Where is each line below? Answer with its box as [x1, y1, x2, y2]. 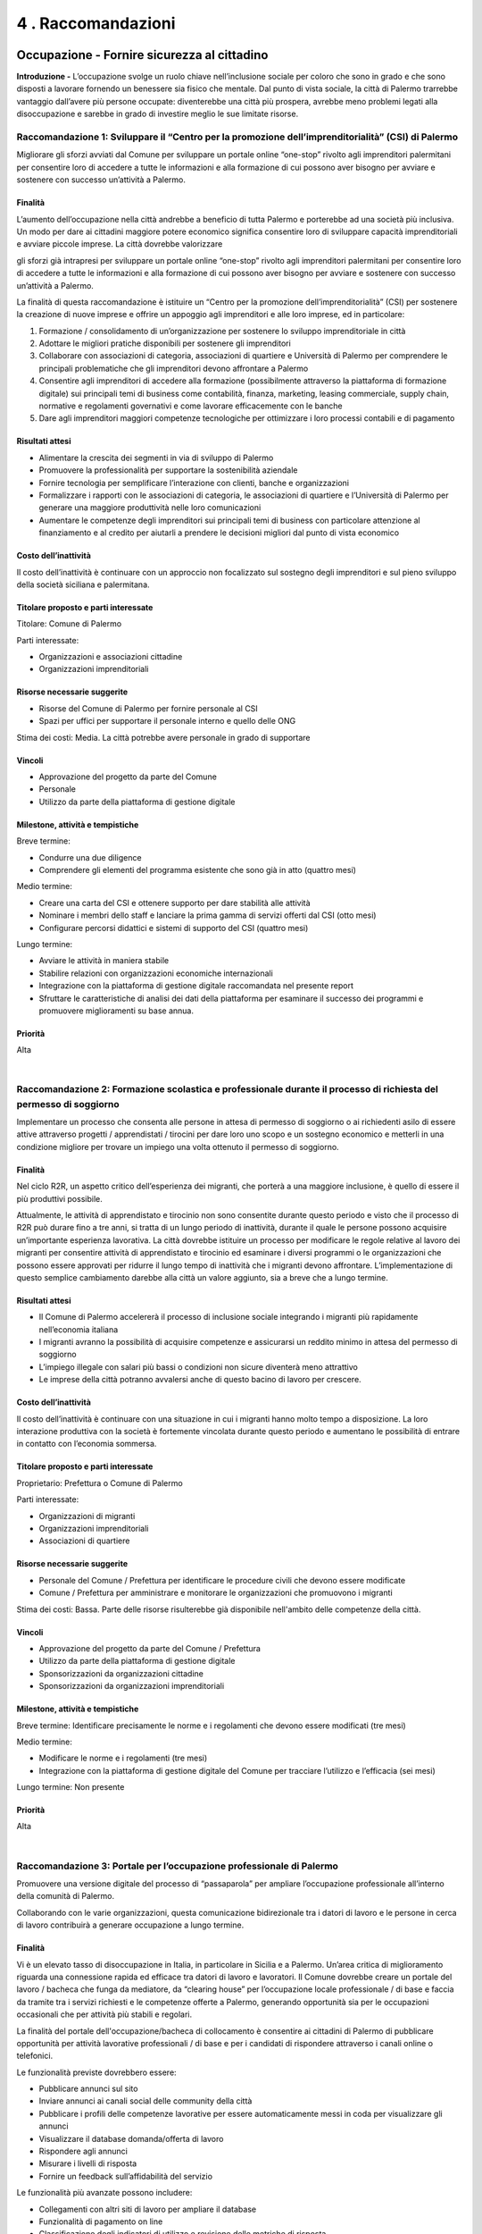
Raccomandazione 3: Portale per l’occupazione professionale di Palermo [16, 1860, 339, 1872]
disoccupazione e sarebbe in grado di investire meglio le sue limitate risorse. [16, 108, 299, 120]
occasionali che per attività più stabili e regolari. [16, 2009, 192, 2020]
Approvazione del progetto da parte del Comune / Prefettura [38, 1642, 261, 1653]
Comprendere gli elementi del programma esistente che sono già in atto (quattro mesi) [38, 865, 357, 875]
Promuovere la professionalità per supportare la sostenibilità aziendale [38, 465, 298, 475]
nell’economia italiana [38, 1323, 119, 1335]
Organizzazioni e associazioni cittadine [38, 651, 183, 662]
